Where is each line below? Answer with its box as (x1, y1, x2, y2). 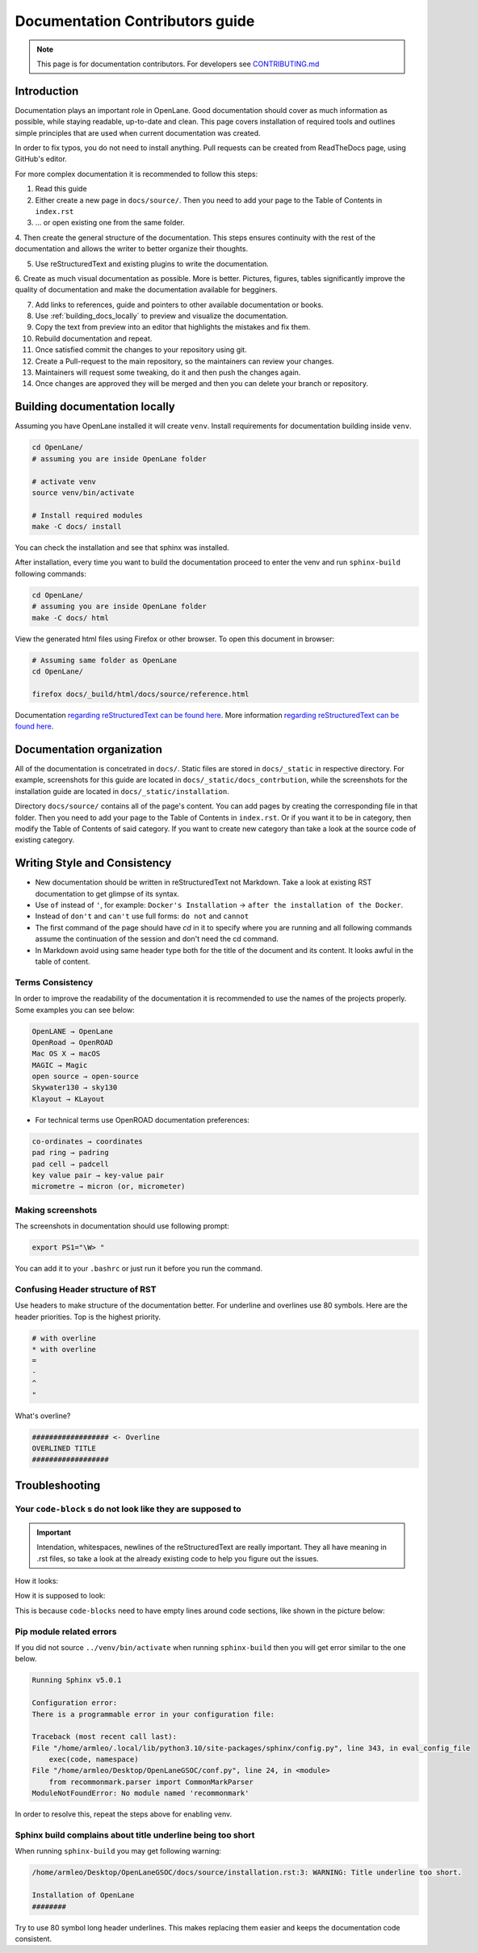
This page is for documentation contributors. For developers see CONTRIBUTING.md (36, 59, 320, 69)
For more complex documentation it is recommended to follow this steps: (15, 169, 258, 178)
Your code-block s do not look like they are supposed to (15, 1503, 241, 1514)
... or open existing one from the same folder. (35, 218, 185, 228)
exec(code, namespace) (48, 1755, 139, 1764)
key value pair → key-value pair (31, 1171, 165, 1179)
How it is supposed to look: (15, 1591, 106, 1601)
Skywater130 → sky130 (31, 1083, 118, 1092)
